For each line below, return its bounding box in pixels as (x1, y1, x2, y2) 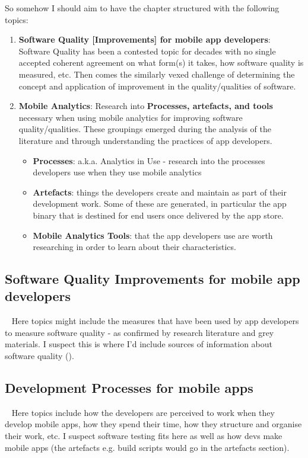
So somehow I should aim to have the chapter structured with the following (5, 2, 280, 14)
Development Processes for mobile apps (5, 379, 253, 397)
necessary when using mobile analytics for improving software (18, 111, 243, 123)
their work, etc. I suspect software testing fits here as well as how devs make (5, 430, 282, 442)
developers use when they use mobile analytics (33, 166, 202, 178)
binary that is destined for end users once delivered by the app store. (33, 209, 284, 221)
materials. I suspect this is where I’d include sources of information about (5, 338, 273, 350)
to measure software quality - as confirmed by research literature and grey (5, 326, 274, 338)
